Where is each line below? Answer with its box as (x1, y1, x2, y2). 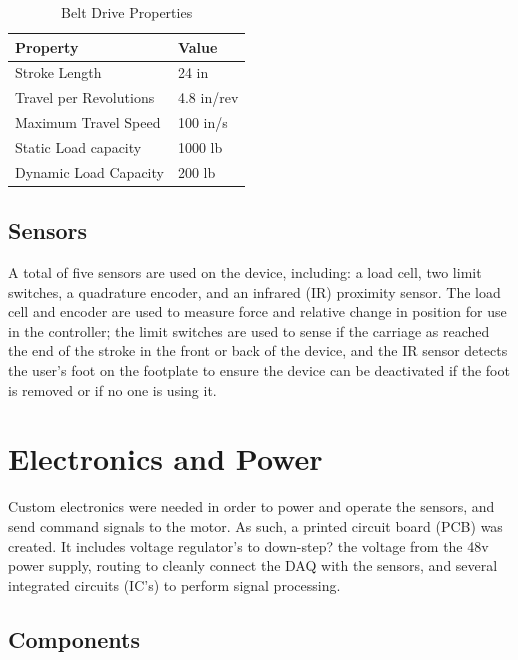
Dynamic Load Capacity (15, 161, 164, 182)
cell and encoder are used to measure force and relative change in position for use (8, 301, 507, 322)
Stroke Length (15, 62, 102, 83)
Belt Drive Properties (61, 2, 193, 22)
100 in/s (177, 112, 228, 133)
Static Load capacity (15, 136, 142, 157)
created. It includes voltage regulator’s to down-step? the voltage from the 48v (8, 535, 489, 556)
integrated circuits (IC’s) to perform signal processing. (8, 574, 341, 595)
